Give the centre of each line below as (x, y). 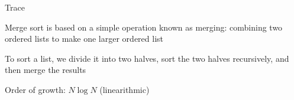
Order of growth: (35, 89)
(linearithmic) (125, 89)
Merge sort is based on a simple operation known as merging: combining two (144, 27)
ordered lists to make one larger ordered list (84, 39)
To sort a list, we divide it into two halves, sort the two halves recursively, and (147, 58)
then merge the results (46, 70)
